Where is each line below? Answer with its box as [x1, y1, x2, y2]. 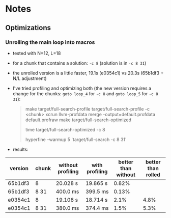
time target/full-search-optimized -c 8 [25, 126, 105, 132]
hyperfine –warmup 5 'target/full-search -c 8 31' [25, 136, 127, 143]
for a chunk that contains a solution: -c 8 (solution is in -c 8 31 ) [12, 60, 147, 66]
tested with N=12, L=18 [12, 50, 61, 56]
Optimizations [5, 23, 51, 32]
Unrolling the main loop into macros [5, 39, 95, 46]
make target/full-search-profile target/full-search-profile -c [25, 105, 150, 112]
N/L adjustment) [12, 75, 47, 81]
